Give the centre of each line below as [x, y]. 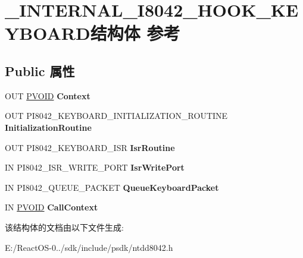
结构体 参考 [135, 33]
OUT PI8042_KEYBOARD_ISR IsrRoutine [90, 147]
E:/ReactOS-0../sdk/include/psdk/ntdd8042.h [89, 247]
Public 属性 [40, 70]
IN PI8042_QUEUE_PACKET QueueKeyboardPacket [112, 187]
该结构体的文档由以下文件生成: [64, 227]
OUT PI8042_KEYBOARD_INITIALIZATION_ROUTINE [116, 116]
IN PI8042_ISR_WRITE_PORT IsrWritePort [95, 167]
